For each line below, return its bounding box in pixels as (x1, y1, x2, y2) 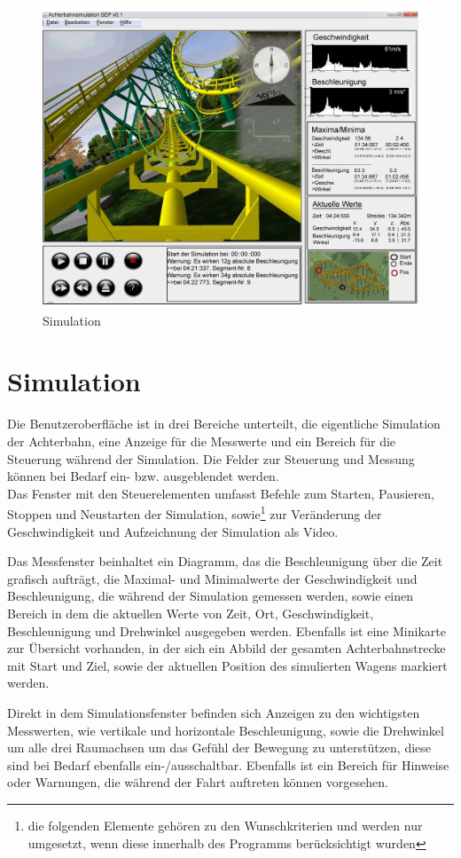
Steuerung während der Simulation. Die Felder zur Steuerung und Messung (7, 449, 415, 468)
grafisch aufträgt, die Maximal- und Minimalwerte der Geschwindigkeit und (7, 569, 418, 587)
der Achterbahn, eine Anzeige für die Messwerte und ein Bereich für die (7, 432, 396, 451)
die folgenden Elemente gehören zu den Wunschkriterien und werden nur (27, 815, 423, 834)
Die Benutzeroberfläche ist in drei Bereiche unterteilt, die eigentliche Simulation (7, 414, 441, 433)
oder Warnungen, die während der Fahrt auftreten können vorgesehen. (7, 773, 388, 791)
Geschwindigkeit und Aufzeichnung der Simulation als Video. (7, 522, 339, 540)
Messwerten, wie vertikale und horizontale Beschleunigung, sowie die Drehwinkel (7, 720, 444, 739)
